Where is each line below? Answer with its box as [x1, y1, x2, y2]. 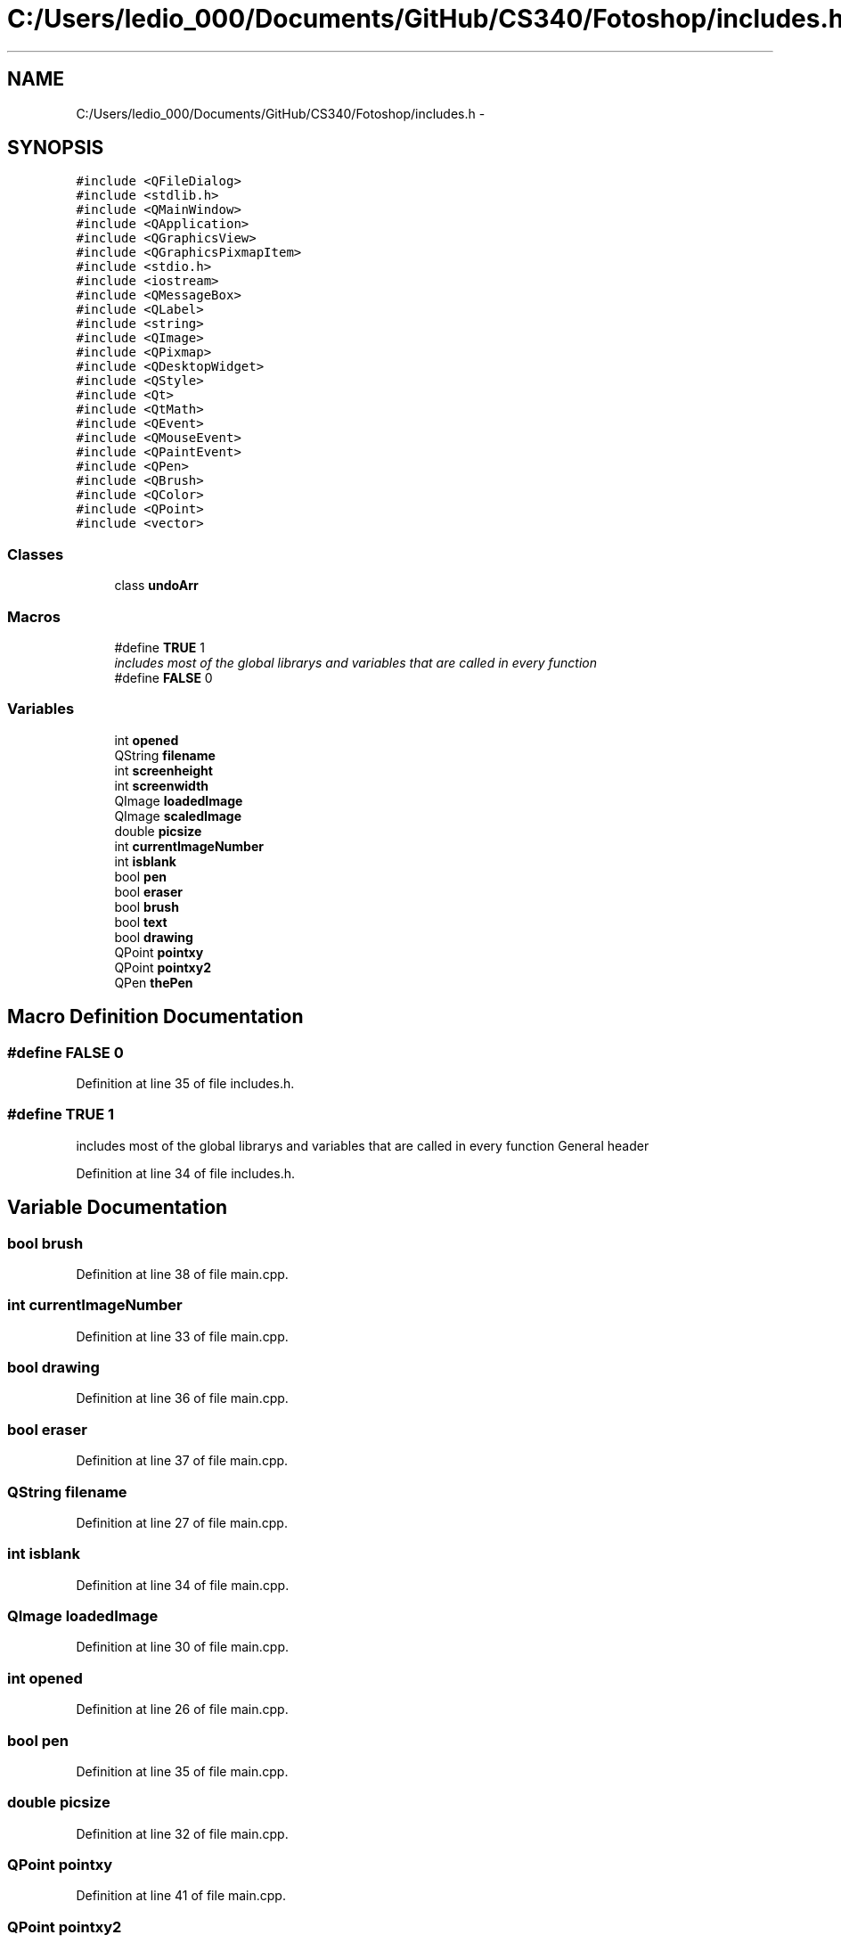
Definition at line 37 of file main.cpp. [76, 1453, 289, 1469]
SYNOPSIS [7, 136, 104, 160]
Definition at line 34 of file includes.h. [76, 1165, 295, 1181]
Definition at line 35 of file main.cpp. [76, 1763, 289, 1779]
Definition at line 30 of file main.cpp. [76, 1639, 289, 1655]
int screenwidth [114, 777, 209, 793]
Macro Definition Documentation [7, 1005, 304, 1029]
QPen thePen [114, 974, 193, 990]
